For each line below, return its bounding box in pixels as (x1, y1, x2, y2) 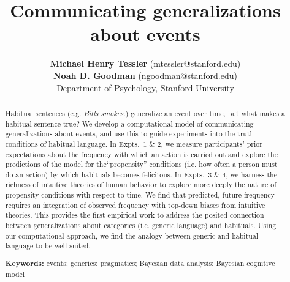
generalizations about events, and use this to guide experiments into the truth (5, 128, 254, 139)
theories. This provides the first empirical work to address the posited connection (5, 210, 264, 220)
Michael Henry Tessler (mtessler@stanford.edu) (50, 57, 241, 70)
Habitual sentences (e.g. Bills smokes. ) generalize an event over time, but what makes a (5, 108, 286, 118)
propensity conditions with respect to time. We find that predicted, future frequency (5, 190, 275, 200)
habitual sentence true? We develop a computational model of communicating (5, 118, 254, 128)
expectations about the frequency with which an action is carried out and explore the (5, 149, 278, 159)
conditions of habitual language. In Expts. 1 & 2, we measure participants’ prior (5, 138, 262, 149)
